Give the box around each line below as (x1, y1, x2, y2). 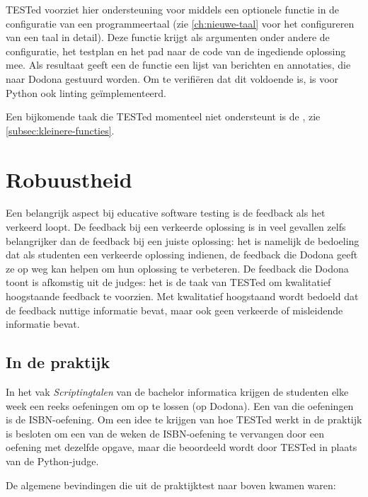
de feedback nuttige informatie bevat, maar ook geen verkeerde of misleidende (6, 302, 343, 317)
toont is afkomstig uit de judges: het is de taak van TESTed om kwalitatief (6, 275, 331, 290)
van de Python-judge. (6, 453, 99, 468)
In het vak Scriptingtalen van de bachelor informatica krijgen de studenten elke (6, 384, 349, 399)
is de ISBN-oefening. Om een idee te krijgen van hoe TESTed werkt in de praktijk (6, 412, 362, 427)
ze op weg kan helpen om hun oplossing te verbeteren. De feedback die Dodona (6, 261, 349, 275)
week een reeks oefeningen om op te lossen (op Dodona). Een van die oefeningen (6, 398, 354, 413)
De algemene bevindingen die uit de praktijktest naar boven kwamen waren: (6, 477, 336, 492)
